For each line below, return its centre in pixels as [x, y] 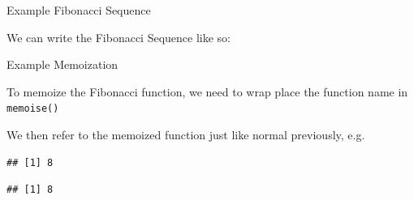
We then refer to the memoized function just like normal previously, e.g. [186, 135]
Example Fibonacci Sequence [79, 10]
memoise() [33, 109]
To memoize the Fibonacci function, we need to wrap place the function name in [207, 91]
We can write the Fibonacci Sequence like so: [119, 37]
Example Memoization [63, 64]
